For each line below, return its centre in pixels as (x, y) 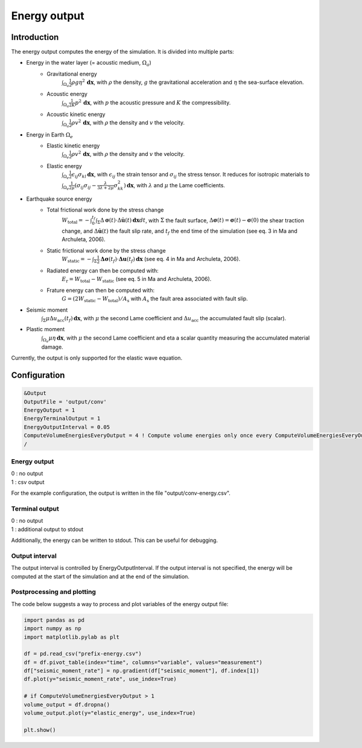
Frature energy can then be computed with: (101, 290)
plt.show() (40, 730)
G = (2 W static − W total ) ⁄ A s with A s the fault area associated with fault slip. (155, 299)
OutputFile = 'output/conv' (65, 401)
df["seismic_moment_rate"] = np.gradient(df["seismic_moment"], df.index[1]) (141, 671)
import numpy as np (52, 629)
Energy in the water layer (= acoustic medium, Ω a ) (89, 63)
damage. (52, 347)
